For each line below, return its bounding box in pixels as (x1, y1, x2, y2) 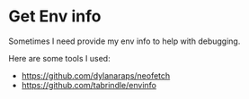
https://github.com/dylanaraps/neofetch (21, 70, 171, 81)
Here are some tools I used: (8, 53, 111, 63)
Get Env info (8, 6, 102, 27)
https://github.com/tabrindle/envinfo (21, 79, 156, 90)
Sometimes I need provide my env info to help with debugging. (8, 36, 241, 46)
